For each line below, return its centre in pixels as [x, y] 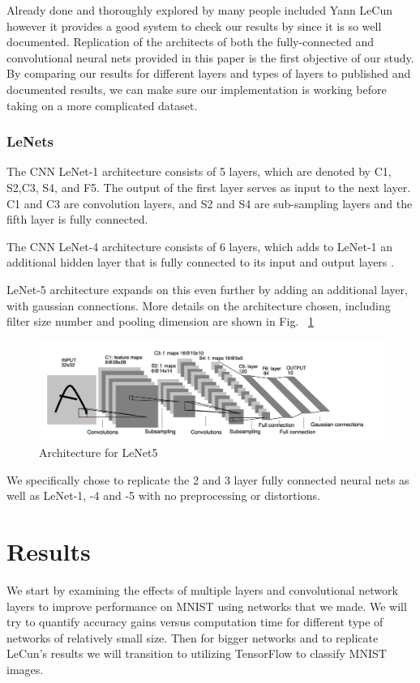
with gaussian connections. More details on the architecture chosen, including [199, 305]
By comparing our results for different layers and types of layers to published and [209, 73]
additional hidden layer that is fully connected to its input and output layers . [200, 262]
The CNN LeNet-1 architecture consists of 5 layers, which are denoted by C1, [199, 171]
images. [25, 669]
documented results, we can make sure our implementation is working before [197, 89]
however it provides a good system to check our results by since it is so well [194, 26]
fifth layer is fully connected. [77, 219]
